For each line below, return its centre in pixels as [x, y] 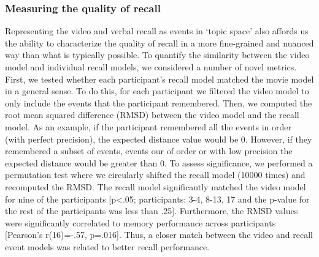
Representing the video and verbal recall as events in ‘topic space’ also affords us [157, 31]
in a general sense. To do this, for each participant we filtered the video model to [157, 91]
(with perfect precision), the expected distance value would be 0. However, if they [159, 139]
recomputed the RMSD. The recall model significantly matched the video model [156, 186]
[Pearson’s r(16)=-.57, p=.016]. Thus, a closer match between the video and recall [159, 235]
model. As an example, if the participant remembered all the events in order [148, 126]
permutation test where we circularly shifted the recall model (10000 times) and [155, 175]
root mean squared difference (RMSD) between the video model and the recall [152, 115]
